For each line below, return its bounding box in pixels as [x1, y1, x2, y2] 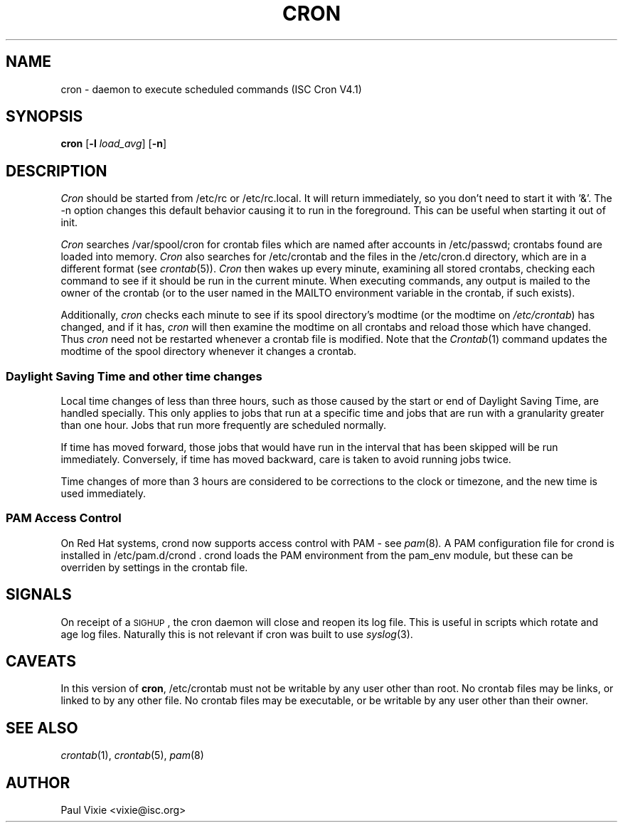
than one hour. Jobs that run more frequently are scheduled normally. [60, 419, 387, 432]
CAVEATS [6, 652, 76, 671]
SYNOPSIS [6, 107, 83, 126]
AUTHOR [6, 773, 70, 792]
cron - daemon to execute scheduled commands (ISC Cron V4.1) [60, 83, 362, 95]
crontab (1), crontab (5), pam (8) [60, 749, 204, 762]
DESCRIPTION [6, 161, 107, 180]
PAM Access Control [6, 511, 122, 526]
